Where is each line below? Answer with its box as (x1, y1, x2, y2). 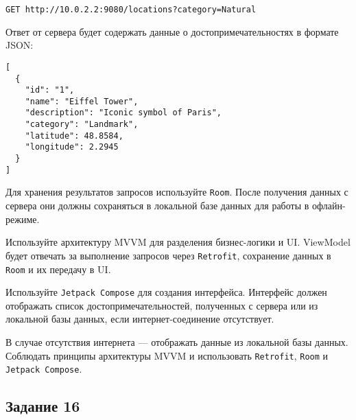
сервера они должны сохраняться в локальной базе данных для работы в (5, 198, 309, 213)
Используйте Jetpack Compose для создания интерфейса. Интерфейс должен (5, 285, 327, 299)
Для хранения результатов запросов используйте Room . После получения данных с (5, 185, 348, 199)
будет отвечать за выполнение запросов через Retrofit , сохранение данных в (5, 248, 331, 262)
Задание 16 (5, 395, 80, 417)
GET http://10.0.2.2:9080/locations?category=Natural (5, 5, 257, 14)
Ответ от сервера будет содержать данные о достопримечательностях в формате (5, 24, 339, 38)
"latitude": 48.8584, (25, 130, 123, 141)
